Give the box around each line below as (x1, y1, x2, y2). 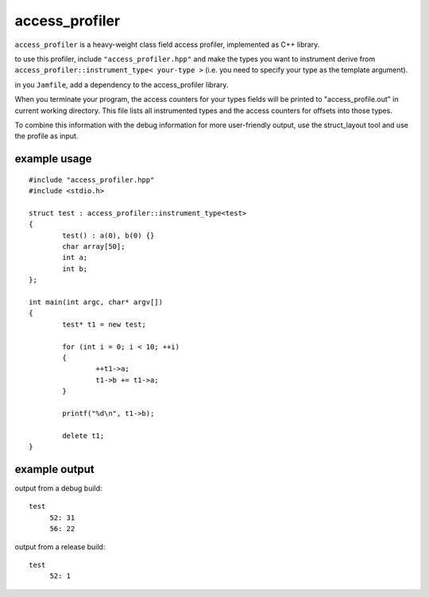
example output (14, 462, 95, 476)
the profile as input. (14, 131, 79, 141)
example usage (14, 152, 92, 166)
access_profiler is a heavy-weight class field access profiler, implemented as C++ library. (14, 40, 320, 49)
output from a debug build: (14, 483, 102, 493)
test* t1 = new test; (62, 320, 147, 329)
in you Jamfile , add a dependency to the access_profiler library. (14, 79, 229, 89)
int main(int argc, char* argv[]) (29, 297, 163, 306)
